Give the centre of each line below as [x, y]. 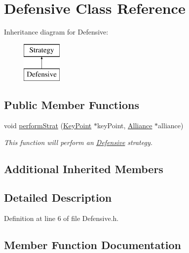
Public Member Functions [72, 105]
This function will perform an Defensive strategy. [78, 142]
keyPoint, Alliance [125, 126]
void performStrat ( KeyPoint [48, 126]
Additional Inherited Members [84, 168]
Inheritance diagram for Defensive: [56, 32]
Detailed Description [58, 198]
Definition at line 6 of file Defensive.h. [61, 218]
